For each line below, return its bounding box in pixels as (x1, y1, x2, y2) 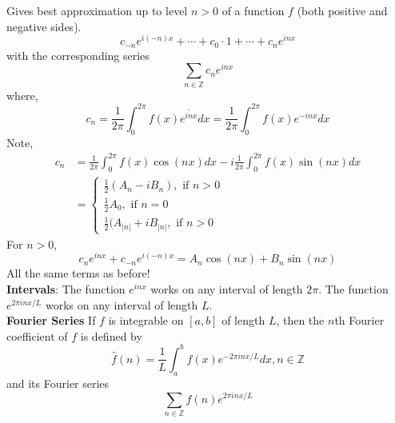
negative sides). (6, 18, 82, 34)
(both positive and (297, 2, 388, 18)
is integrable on (108, 312, 184, 329)
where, (6, 86, 38, 103)
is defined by (80, 327, 142, 344)
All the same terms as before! (6, 265, 150, 281)
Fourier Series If (6, 312, 96, 329)
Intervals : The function (6, 281, 126, 297)
